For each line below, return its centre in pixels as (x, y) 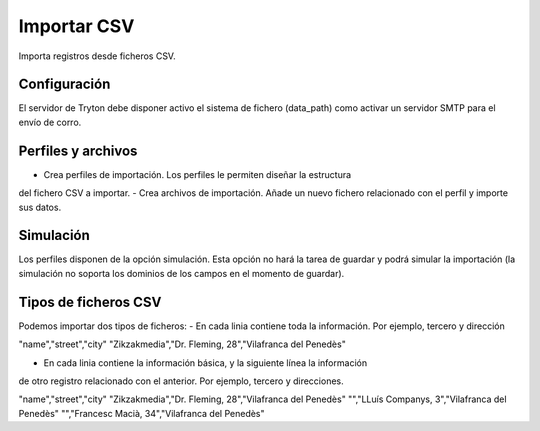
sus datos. (40, 207)
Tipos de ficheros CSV (90, 301)
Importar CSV (76, 26)
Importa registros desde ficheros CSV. (97, 56)
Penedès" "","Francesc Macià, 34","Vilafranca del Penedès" (141, 413)
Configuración (64, 84)
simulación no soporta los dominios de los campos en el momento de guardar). (181, 273)
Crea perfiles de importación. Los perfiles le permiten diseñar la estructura (197, 174)
